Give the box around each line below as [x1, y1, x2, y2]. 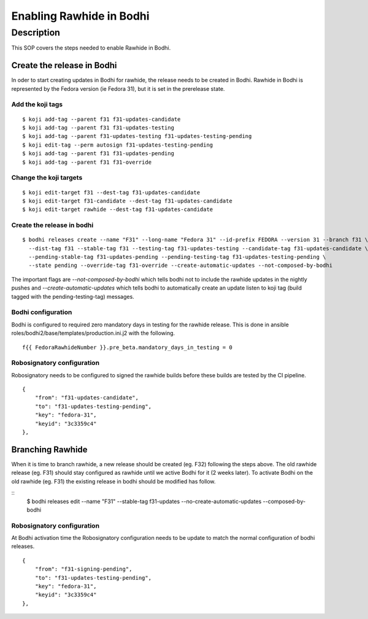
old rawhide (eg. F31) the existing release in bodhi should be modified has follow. [11, 477, 216, 485]
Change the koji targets [11, 174, 83, 182]
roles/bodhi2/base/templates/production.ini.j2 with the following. [11, 329, 175, 337]
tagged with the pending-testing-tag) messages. [11, 293, 134, 300]
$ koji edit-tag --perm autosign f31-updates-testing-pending [22, 141, 213, 148]
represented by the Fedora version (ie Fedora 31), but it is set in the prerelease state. [11, 85, 225, 92]
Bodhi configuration [11, 308, 72, 317]
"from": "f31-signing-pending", [34, 566, 132, 573]
